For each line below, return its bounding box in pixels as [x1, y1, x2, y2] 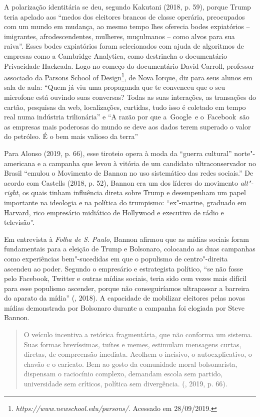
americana [4, 158, 35, 168]
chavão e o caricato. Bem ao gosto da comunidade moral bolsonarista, [23, 358, 237, 369]
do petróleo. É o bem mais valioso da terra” [4, 131, 138, 142]
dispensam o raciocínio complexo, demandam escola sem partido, [23, 368, 223, 379]
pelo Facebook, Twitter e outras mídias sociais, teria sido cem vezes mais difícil [4, 273, 246, 284]
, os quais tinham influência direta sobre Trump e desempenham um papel [18, 187, 246, 198]
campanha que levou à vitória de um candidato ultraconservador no [48, 158, 256, 168]
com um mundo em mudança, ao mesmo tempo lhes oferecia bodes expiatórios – [4, 21, 250, 32]
